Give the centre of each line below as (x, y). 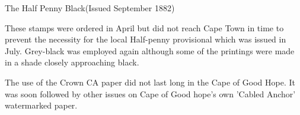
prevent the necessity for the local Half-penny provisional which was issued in (146, 39)
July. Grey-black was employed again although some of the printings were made (150, 50)
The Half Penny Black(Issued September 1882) (90, 8)
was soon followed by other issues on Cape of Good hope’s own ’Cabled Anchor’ (150, 93)
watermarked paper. (41, 105)
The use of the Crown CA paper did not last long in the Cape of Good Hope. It (150, 82)
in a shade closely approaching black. (72, 62)
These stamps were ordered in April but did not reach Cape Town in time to (144, 27)
